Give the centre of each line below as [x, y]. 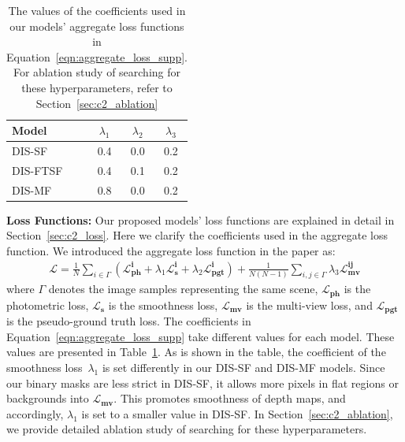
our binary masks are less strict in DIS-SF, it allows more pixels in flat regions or [202, 383]
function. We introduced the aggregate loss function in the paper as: [171, 250]
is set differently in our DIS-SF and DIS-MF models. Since [243, 368]
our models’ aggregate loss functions [97, 26]
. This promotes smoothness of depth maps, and [230, 398]
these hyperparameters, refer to [97, 87]
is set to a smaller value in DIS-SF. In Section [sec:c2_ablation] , [237, 413]
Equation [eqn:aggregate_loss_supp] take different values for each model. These [201, 336]
